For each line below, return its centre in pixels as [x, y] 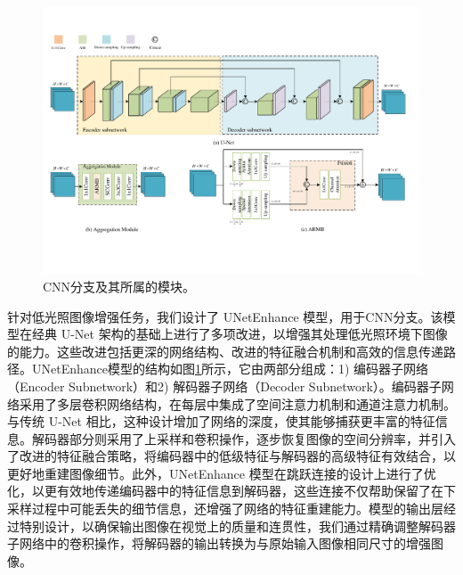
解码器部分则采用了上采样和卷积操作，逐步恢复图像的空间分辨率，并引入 [244, 438]
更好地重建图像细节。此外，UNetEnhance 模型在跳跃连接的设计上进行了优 [222, 473]
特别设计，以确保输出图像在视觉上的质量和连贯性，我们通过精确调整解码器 [237, 526]
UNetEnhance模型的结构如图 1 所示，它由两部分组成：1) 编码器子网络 [230, 369]
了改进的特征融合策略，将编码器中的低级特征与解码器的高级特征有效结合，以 [231, 456]
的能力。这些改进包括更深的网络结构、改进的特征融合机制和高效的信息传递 [225, 351]
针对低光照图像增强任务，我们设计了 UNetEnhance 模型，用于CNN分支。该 [225, 316]
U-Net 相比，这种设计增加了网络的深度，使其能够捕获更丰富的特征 [242, 421]
